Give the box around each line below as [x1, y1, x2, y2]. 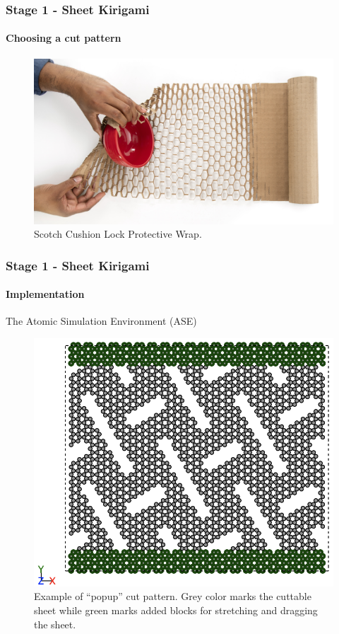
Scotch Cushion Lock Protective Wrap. [34, 226, 202, 241]
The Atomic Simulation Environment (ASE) [6, 313, 197, 328]
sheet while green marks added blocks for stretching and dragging [34, 603, 318, 617]
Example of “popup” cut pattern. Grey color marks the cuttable [34, 589, 311, 604]
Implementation [6, 287, 85, 301]
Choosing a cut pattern [6, 30, 121, 45]
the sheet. [34, 616, 76, 631]
